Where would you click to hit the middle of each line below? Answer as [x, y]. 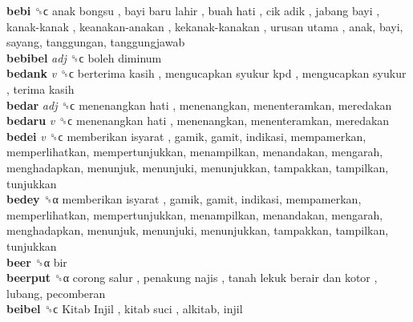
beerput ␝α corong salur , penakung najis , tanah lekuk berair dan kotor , [192, 278]
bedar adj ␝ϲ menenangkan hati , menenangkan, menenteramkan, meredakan [199, 105]
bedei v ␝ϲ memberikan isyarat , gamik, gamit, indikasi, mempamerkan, [186, 136]
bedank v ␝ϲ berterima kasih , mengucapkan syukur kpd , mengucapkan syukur [206, 73]
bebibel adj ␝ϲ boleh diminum [84, 57]
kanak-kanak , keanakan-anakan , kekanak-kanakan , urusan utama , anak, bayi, [205, 26]
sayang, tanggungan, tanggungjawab [96, 42]
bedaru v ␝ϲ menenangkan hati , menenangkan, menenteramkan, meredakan [198, 121]
